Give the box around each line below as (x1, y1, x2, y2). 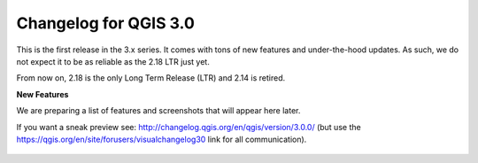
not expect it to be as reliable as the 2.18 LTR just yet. (16, 56, 210, 66)
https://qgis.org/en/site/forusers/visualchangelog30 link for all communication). (16, 134, 307, 144)
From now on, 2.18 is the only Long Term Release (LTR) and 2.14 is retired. (16, 73, 286, 83)
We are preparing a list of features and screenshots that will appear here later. (16, 105, 301, 116)
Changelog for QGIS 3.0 (16, 13, 195, 33)
